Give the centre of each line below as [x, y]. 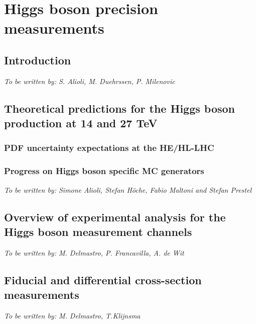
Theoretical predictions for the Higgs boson [120, 108]
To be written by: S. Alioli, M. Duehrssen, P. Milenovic [90, 81]
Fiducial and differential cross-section [103, 279]
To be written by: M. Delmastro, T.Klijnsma [72, 315]
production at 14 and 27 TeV [81, 123]
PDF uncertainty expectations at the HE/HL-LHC [109, 148]
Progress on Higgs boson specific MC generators [104, 171]
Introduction [38, 60]
